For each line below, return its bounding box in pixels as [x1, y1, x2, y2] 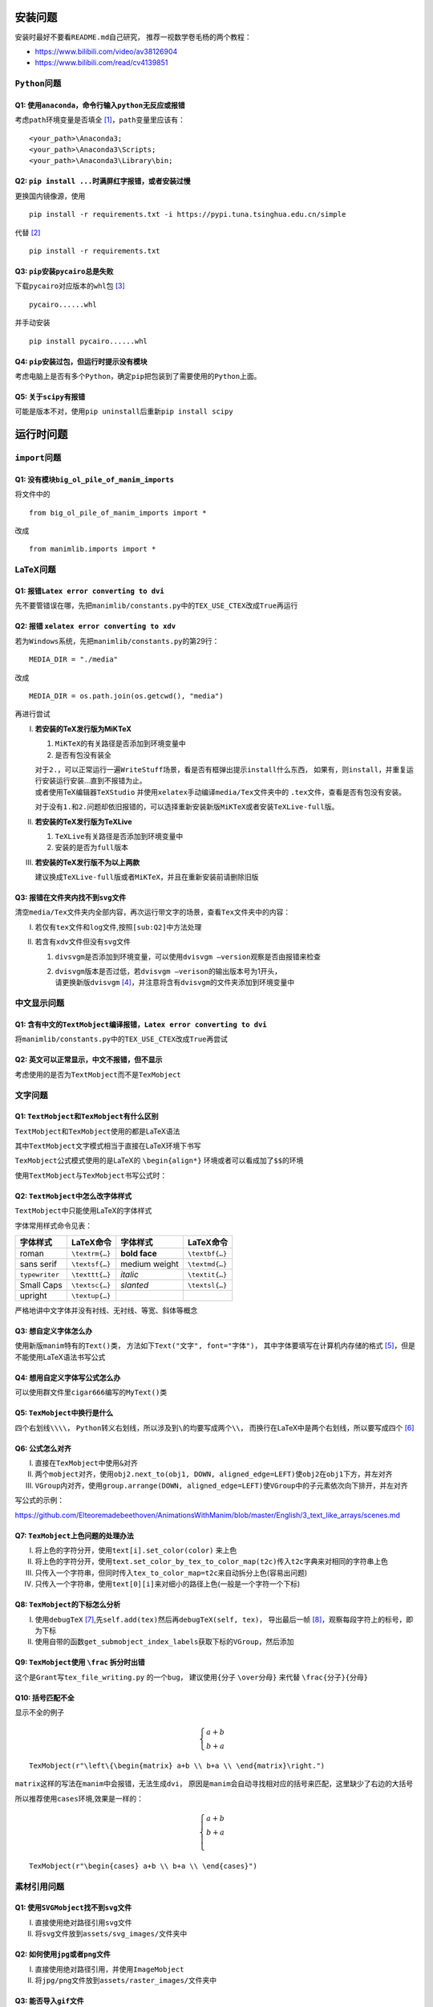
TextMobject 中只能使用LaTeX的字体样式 [14, 1206, 152, 1215]
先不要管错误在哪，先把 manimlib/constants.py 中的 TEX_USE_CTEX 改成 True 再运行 [14, 600, 298, 610]
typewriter [19, 1270, 60, 1279]
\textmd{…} [187, 1260, 228, 1268]
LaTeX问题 [14, 564, 56, 576]
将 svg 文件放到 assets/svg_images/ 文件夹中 [34, 1929, 188, 1939]
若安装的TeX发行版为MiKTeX [34, 723, 132, 734]
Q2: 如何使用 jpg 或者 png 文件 [14, 1949, 111, 1959]
